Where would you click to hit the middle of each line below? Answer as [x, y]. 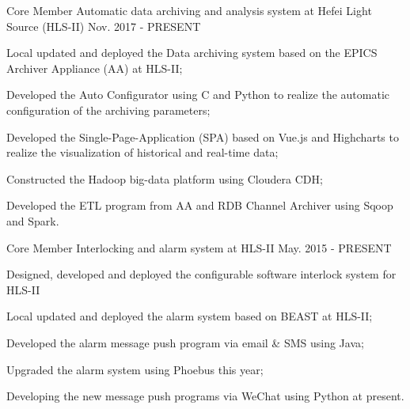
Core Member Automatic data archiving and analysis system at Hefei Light [189, 10]
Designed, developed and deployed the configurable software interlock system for [201, 274]
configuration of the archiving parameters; [108, 110]
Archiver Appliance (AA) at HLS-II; [95, 68]
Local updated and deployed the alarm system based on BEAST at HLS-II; [190, 316]
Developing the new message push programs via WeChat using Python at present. [205, 396]
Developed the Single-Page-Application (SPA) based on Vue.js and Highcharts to [203, 136]
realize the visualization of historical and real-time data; [142, 152]
